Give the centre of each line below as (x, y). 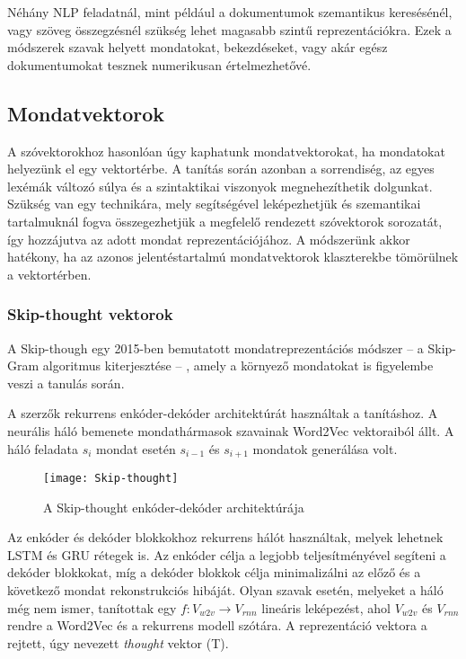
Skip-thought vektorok (90, 314)
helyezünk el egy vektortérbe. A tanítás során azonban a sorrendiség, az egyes (221, 169)
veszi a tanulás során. (66, 383)
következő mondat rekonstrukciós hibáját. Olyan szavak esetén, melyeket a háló (225, 590)
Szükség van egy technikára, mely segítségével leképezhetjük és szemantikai (214, 204)
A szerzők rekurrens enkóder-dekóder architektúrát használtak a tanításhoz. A (223, 413)
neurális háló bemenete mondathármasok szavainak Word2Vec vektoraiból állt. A (231, 430)
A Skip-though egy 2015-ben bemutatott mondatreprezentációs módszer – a (215, 347)
